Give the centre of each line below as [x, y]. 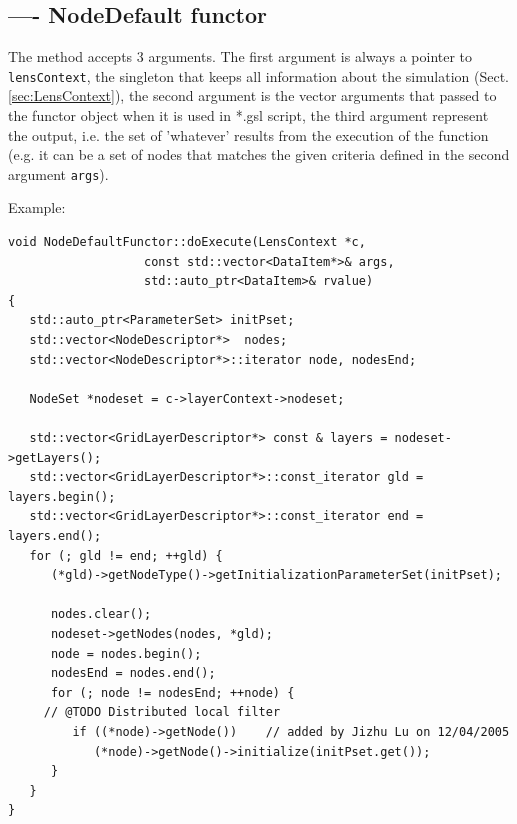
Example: [37, 207]
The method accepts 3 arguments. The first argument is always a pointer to [240, 56]
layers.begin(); [62, 496]
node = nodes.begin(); [126, 653]
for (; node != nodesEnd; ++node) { [172, 692]
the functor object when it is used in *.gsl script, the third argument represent [248, 115]
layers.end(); [55, 535]
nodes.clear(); [101, 614]
